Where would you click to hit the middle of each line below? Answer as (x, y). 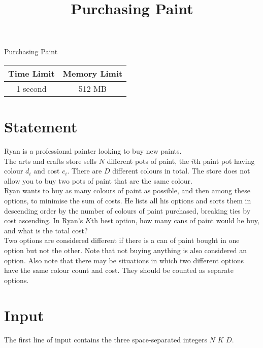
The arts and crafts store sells (51, 161)
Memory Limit (93, 73)
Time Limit (31, 73)
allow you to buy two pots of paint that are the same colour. (98, 180)
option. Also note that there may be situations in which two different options (124, 260)
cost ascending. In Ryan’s (44, 220)
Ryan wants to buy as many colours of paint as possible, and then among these (127, 190)
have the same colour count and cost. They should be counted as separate (119, 270)
